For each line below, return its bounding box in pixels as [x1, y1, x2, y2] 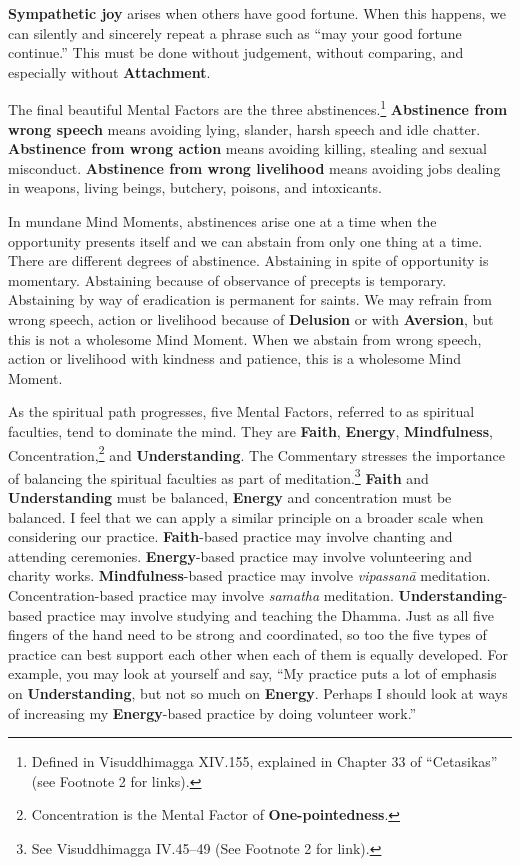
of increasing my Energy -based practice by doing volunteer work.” [8, 702, 417, 723]
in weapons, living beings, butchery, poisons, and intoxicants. [8, 177, 382, 198]
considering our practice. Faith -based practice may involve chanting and [8, 526, 453, 547]
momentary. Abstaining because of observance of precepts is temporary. [8, 269, 447, 290]
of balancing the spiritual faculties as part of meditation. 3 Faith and [8, 464, 429, 488]
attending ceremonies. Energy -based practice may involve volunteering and [8, 545, 473, 566]
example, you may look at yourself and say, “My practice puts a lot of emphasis [8, 663, 497, 684]
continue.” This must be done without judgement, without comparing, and [8, 42, 464, 63]
